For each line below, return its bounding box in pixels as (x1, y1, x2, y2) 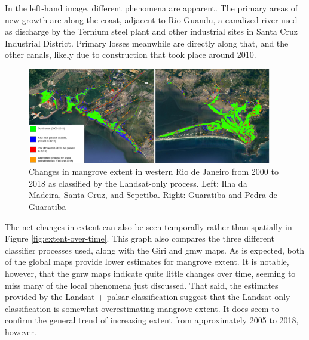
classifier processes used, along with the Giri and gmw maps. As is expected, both (5, 243, 305, 256)
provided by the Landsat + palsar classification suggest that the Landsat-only (5, 290, 290, 303)
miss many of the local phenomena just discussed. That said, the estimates (5, 279, 279, 291)
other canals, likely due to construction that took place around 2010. (5, 48, 256, 61)
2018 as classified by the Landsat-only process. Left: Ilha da (29, 177, 247, 189)
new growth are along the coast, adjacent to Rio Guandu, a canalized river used (5, 13, 298, 26)
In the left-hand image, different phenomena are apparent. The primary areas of (5, 2, 298, 14)
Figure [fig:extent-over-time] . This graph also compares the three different (5, 232, 274, 245)
